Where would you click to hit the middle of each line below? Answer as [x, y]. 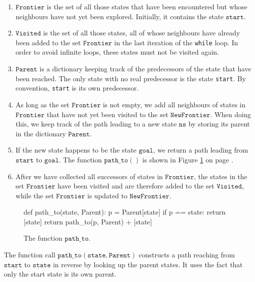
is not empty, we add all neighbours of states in [174, 104]
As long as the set [42, 104]
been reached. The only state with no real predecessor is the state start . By [131, 78]
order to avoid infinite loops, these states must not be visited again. [117, 52]
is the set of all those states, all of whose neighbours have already [142, 33]
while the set [35, 195]
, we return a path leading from [200, 150]
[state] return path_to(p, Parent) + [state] [88, 221]
